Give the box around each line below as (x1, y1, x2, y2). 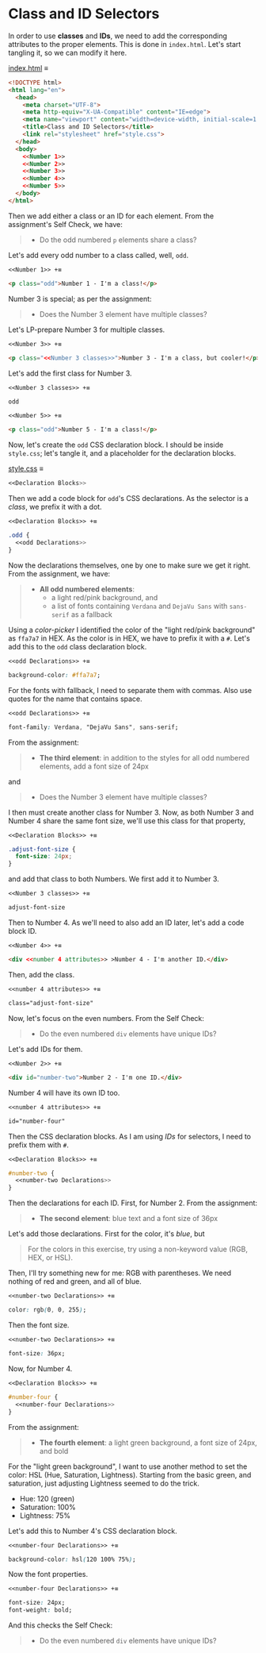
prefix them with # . (8, 1140, 70, 1150)
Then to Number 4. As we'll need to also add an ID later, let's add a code (8, 918, 245, 927)
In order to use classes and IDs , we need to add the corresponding (8, 31, 227, 40)
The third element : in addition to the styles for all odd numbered (39, 753, 250, 762)
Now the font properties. (8, 1570, 89, 1579)
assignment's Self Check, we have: (8, 219, 123, 229)
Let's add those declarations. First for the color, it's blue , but (8, 1229, 205, 1239)
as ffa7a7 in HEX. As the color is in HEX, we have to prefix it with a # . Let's (8, 633, 251, 643)
